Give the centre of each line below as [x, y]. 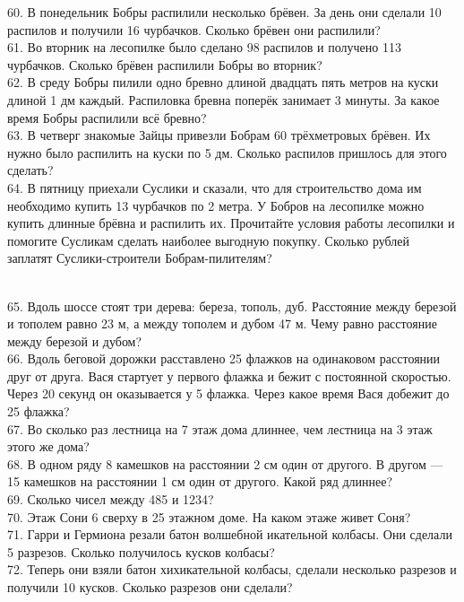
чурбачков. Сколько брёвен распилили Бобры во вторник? [165, 64]
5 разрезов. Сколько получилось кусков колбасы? [141, 551]
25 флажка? [39, 411]
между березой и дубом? [75, 340]
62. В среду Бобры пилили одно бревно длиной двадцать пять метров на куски [223, 82]
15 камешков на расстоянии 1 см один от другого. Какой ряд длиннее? [200, 481]
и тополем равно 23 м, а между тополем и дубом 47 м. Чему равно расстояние [222, 323]
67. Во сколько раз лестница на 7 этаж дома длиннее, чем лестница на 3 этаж [220, 428]
